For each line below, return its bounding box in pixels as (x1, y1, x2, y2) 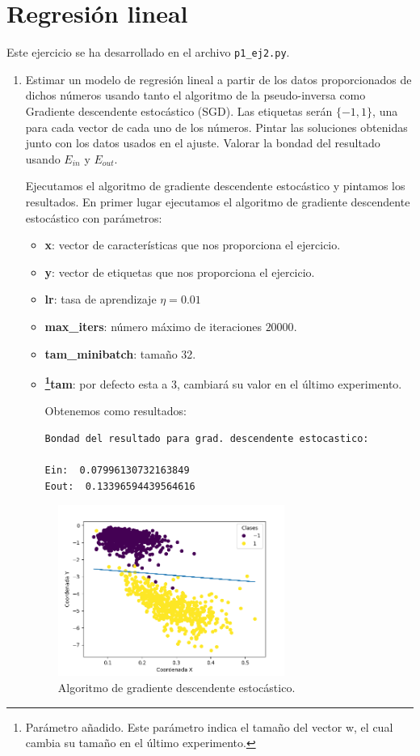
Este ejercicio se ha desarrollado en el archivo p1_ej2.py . (6, 44, 290, 61)
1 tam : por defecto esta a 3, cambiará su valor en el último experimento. (44, 373, 402, 392)
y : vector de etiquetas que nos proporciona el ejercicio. (44, 263, 315, 280)
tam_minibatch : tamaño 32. (44, 345, 196, 362)
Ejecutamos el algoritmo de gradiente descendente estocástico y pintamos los (25, 177, 405, 194)
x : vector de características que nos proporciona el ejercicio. (44, 236, 341, 253)
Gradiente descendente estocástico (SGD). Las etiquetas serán (25, 102, 333, 119)
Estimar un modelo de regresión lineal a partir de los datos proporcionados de (25, 70, 412, 87)
